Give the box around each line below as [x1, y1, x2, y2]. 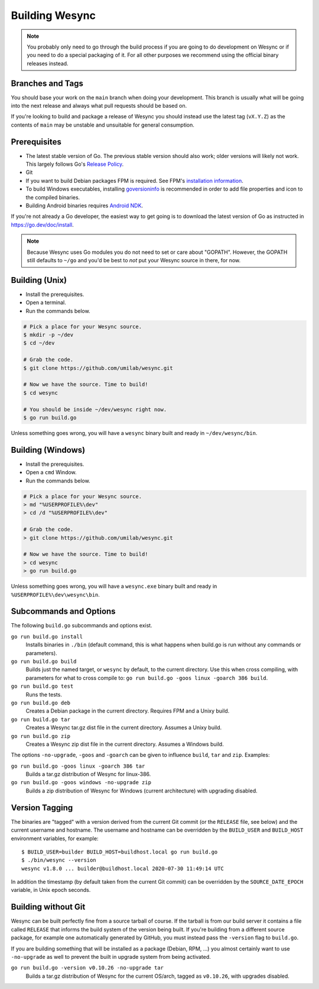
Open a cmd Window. [25, 469, 77, 476]
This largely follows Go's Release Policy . [25, 160, 124, 168]
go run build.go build [11, 658, 77, 665]
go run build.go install [11, 633, 83, 640]
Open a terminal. [25, 299, 66, 306]
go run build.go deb [11, 699, 71, 706]
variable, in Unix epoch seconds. [11, 887, 91, 894]
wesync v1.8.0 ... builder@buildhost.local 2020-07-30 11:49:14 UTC [21, 865, 224, 872]
